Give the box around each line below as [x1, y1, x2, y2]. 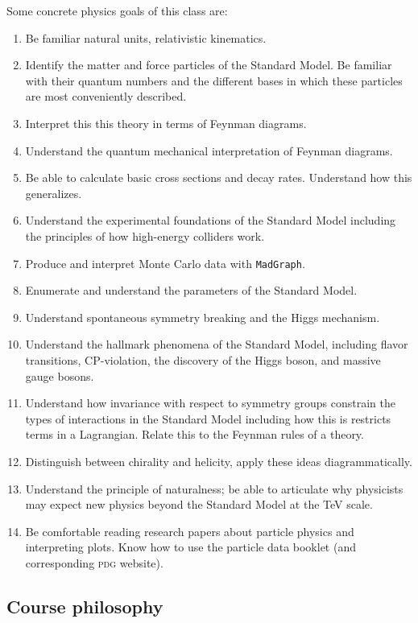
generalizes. [25, 184, 82, 201]
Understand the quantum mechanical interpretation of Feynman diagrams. [25, 142, 393, 159]
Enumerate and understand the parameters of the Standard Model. [25, 282, 358, 299]
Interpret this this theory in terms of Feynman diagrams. [25, 114, 307, 131]
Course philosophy [6, 593, 163, 618]
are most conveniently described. [25, 88, 187, 105]
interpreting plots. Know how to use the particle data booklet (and [25, 538, 356, 555]
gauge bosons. [25, 367, 94, 384]
